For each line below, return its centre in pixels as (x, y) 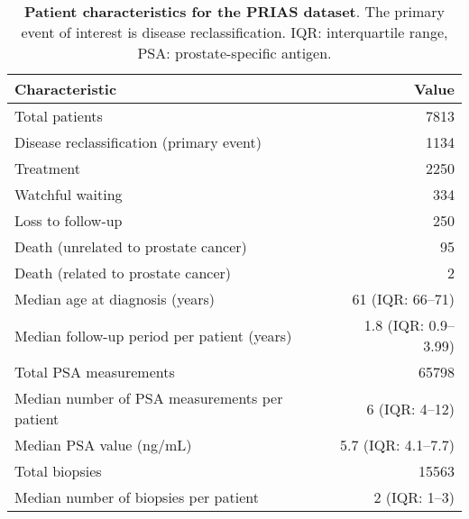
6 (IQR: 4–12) (410, 408)
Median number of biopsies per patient (137, 497)
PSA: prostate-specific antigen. (234, 53)
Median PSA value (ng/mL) (103, 445)
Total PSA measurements (95, 372)
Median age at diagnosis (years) (115, 299)
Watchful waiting (69, 194)
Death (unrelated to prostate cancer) (131, 246)
